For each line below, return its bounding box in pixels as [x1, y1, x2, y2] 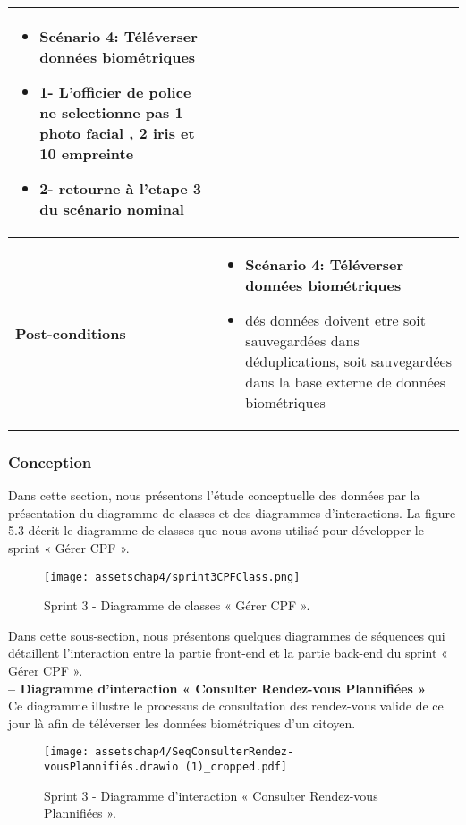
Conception [8, 450, 92, 472]
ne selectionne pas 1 [39, 102, 183, 123]
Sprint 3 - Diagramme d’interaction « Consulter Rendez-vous [44, 786, 378, 804]
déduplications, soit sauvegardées [245, 351, 452, 371]
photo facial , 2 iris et [39, 123, 195, 143]
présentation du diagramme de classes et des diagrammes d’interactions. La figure [8, 503, 456, 522]
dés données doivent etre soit [245, 310, 426, 330]
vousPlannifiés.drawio [44, 761, 179, 774]
